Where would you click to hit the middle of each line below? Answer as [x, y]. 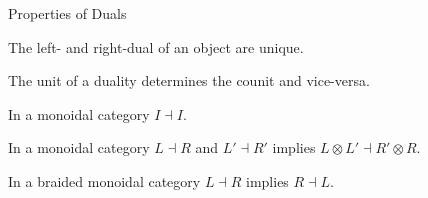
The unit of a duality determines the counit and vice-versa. [189, 80]
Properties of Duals [67, 13]
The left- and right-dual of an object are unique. [156, 46]
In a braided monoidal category [104, 180]
